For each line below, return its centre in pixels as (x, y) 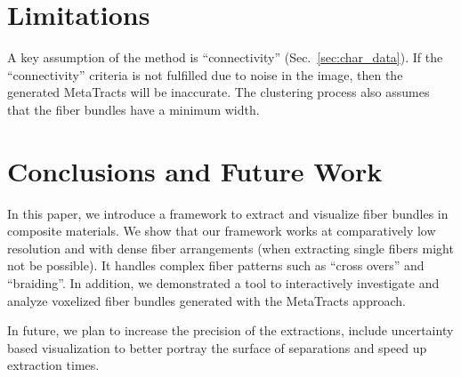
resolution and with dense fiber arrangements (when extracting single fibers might (230, 248)
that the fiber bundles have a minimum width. (133, 109)
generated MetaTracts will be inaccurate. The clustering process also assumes (218, 92)
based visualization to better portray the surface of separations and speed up (217, 347)
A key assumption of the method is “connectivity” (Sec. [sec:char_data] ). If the (225, 57)
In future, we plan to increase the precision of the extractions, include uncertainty (230, 330)
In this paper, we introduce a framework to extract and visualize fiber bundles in (228, 213)
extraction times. (53, 365)
